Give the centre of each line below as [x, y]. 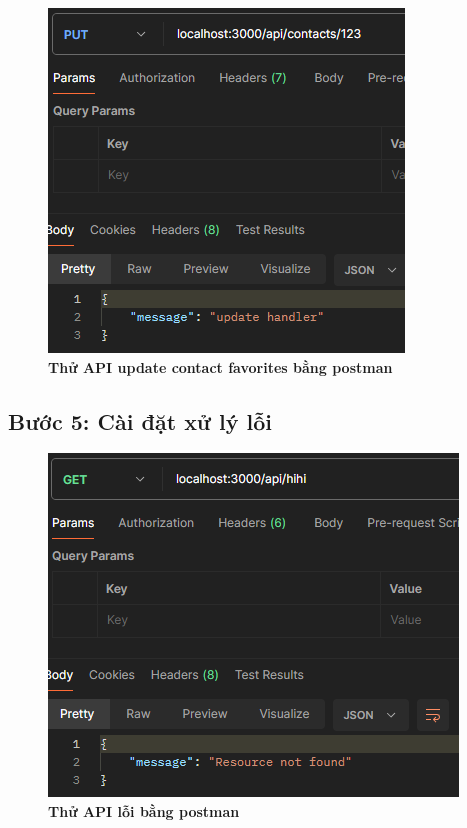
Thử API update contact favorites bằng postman [220, 366]
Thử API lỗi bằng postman [144, 810]
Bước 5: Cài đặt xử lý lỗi [140, 420]
